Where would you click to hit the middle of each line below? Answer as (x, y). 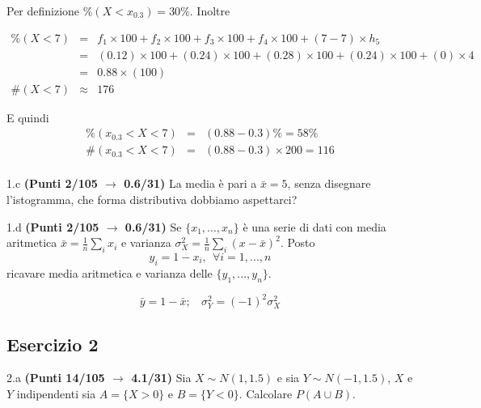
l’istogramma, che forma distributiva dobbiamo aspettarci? (152, 199)
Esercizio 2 (53, 344)
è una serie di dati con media (314, 226)
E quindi (28, 117)
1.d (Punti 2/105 (53, 226)
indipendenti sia (56, 394)
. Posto (297, 242)
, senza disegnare (329, 183)
